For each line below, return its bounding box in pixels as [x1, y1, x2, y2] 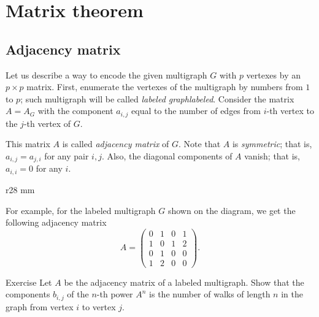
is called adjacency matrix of [62, 137, 169, 150]
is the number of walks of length [149, 288, 271, 300]
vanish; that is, [244, 150, 301, 162]
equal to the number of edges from [131, 104, 261, 117]
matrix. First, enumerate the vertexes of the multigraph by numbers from [26, 80, 303, 93]
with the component [37, 104, 113, 117]
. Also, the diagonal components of [101, 150, 233, 162]
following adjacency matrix [6, 216, 107, 229]
